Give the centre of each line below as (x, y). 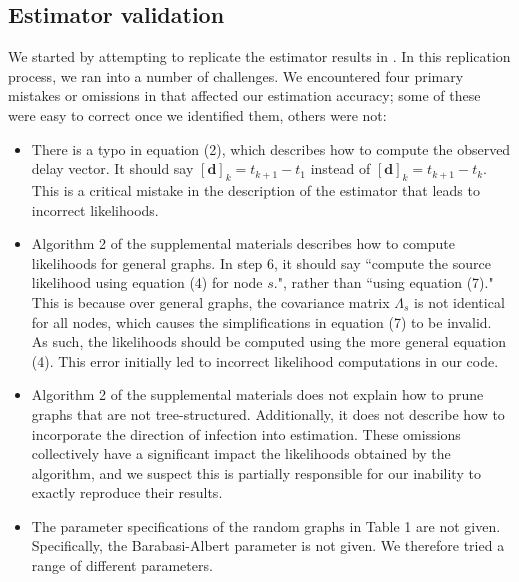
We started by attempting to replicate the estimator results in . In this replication (259, 56)
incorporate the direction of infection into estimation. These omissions (246, 433)
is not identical (459, 301)
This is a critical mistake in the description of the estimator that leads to (255, 189)
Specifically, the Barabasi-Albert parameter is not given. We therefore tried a (268, 545)
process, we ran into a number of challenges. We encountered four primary (236, 75)
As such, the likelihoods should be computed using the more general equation (268, 341)
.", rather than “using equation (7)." (383, 282)
